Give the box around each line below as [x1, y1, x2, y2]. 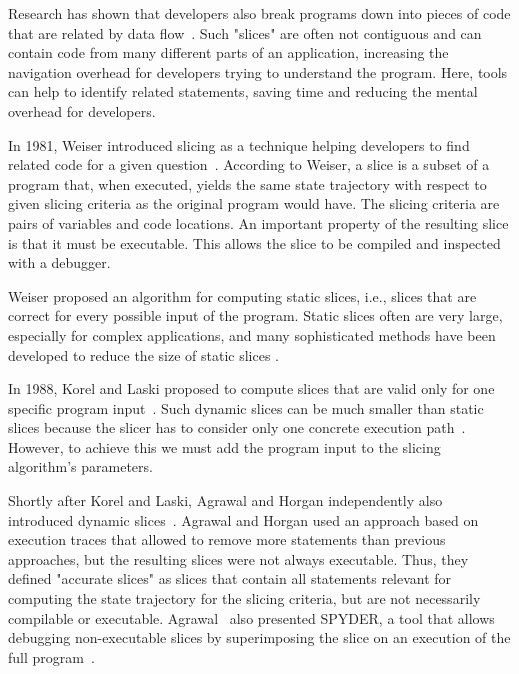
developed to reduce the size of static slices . [8, 344, 279, 365]
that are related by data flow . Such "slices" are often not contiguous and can [8, 22, 482, 43]
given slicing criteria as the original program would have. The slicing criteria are [8, 193, 500, 214]
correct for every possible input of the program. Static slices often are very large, [8, 305, 503, 326]
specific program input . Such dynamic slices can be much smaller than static [8, 397, 484, 418]
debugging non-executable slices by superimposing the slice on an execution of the [8, 627, 511, 648]
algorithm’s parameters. [8, 456, 153, 477]
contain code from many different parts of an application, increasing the [8, 42, 449, 63]
